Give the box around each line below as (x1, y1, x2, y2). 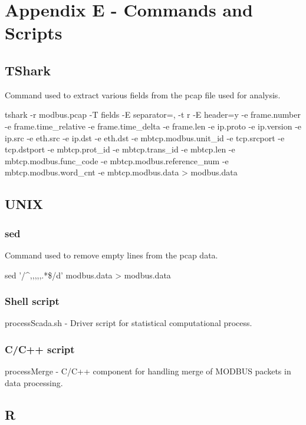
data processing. (5, 376, 63, 389)
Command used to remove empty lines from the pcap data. (5, 248, 218, 261)
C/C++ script (5, 341, 75, 356)
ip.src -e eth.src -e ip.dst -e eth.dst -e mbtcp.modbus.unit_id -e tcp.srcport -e (5, 131, 285, 144)
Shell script (5, 294, 60, 308)
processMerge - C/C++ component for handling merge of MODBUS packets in (5, 365, 291, 377)
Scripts (5, 21, 62, 45)
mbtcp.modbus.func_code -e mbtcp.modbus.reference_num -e (5, 154, 229, 167)
